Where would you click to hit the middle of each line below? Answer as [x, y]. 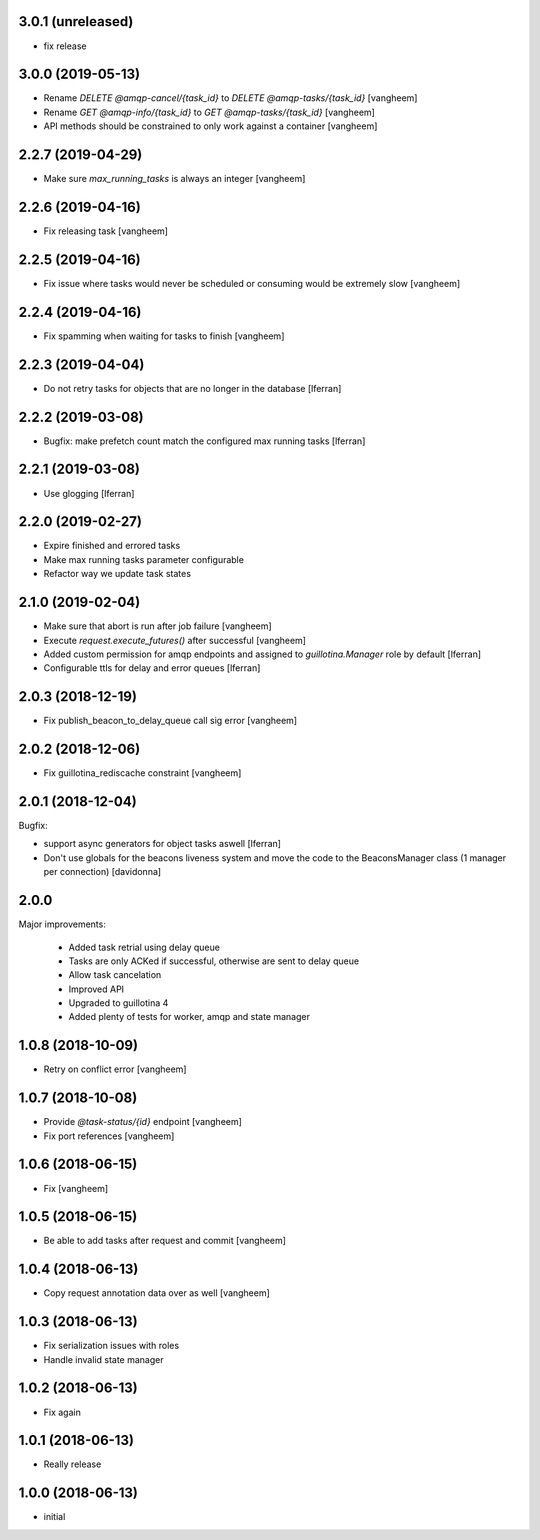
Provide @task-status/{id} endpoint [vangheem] [142, 1122]
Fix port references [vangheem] [109, 1136]
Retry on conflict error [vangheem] [115, 1069]
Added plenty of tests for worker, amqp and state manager [189, 1017]
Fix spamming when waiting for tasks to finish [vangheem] [164, 336]
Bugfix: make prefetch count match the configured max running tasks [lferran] [204, 441]
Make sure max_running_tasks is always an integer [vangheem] [174, 179]
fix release [65, 46]
